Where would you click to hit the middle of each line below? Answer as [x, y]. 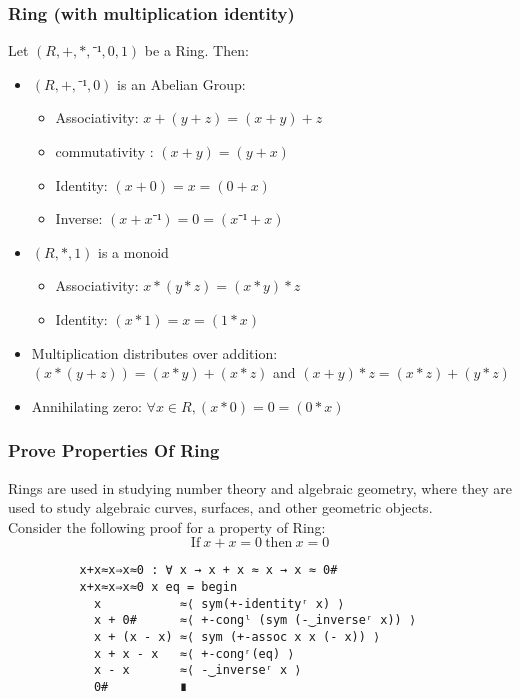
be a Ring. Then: [196, 50]
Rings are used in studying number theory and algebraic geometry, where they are [260, 487]
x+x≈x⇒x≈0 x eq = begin [158, 587]
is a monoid [133, 251]
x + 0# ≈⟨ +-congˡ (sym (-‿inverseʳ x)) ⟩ [255, 620]
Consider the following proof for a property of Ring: [167, 526]
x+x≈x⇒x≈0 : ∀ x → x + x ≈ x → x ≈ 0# [208, 570]
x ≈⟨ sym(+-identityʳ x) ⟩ [219, 603]
